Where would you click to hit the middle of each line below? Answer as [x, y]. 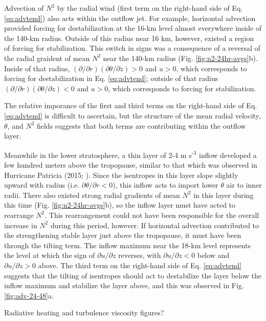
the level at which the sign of [50, 255]
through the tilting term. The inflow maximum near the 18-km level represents [128, 245]
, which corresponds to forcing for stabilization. [182, 88]
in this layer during [224, 195]
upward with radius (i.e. [42, 185]
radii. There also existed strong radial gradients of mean [92, 195]
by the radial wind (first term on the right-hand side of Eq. [150, 8]
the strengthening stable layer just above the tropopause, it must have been [123, 235]
